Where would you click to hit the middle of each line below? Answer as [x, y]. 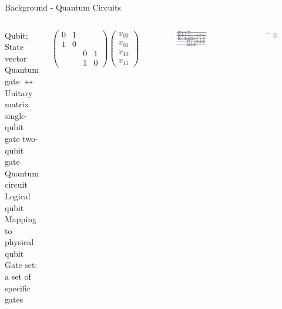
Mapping [21, 219]
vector [16, 58]
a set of [18, 276]
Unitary [19, 92]
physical [19, 242]
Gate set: [21, 265]
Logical [18, 196]
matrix [17, 104]
